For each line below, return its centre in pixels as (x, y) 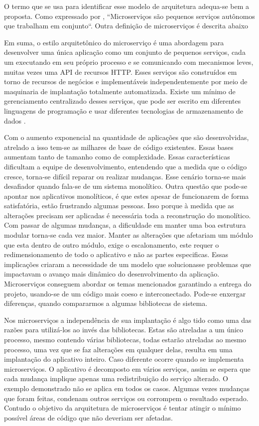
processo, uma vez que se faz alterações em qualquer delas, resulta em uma (118, 349)
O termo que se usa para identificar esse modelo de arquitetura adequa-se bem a (127, 6)
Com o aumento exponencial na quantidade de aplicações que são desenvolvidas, (127, 137)
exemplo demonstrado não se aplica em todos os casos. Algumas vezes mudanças (127, 388)
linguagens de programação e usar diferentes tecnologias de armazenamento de (124, 110)
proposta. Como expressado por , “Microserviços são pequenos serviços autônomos (129, 16)
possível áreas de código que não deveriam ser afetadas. (88, 417)
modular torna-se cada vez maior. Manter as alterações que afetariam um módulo (129, 235)
